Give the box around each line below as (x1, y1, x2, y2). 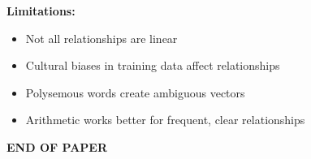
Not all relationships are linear (25, 29, 178, 46)
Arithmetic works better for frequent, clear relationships (25, 111, 305, 128)
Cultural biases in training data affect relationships (25, 57, 280, 74)
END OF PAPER (6, 138, 107, 155)
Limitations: (6, 2, 76, 19)
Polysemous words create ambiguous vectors (25, 84, 245, 101)
